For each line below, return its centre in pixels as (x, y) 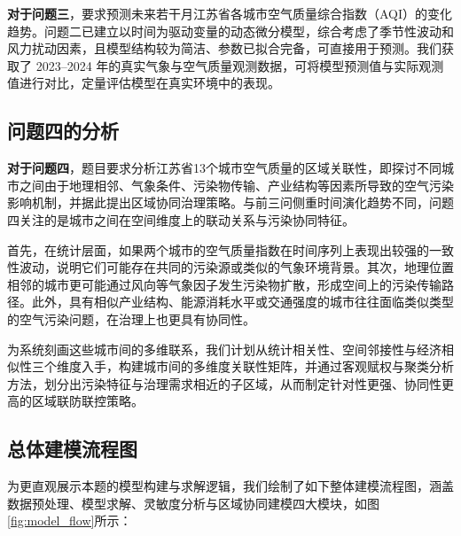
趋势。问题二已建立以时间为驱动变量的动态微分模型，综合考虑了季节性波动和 (230, 31)
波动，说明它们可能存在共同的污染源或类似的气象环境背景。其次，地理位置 (236, 267)
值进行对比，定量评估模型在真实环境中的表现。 (144, 83)
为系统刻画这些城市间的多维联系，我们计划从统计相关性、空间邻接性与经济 (224, 349)
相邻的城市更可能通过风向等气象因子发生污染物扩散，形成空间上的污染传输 (224, 284)
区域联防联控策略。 (87, 401)
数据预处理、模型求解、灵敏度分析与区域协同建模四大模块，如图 (193, 503)
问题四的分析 (63, 131)
